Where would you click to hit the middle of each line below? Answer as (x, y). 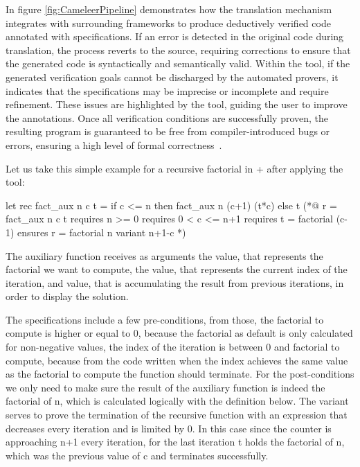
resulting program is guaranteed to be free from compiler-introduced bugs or (168, 131)
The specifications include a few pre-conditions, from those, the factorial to (165, 319)
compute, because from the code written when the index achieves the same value (177, 360)
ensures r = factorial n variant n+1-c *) (102, 232)
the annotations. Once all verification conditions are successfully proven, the (167, 117)
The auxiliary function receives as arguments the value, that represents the (164, 255)
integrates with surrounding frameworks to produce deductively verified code (168, 23)
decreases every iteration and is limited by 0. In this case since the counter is (169, 428)
